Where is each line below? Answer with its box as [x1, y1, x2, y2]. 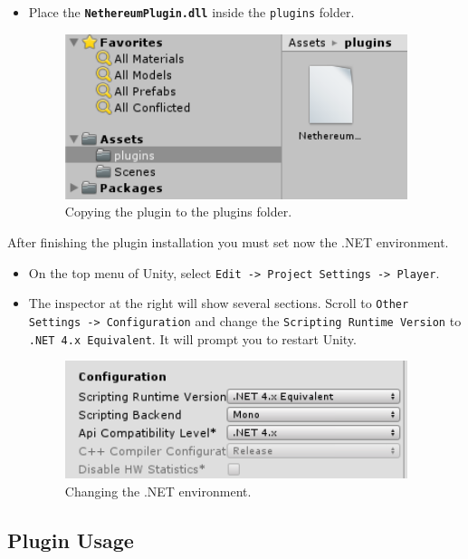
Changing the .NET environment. [64, 481, 252, 500]
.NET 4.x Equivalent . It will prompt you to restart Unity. [28, 329, 357, 348]
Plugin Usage [7, 525, 134, 554]
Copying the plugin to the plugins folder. [64, 202, 292, 221]
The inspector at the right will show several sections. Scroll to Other [28, 294, 409, 313]
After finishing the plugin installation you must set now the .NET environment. [7, 233, 449, 252]
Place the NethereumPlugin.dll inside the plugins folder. [28, 3, 355, 21]
